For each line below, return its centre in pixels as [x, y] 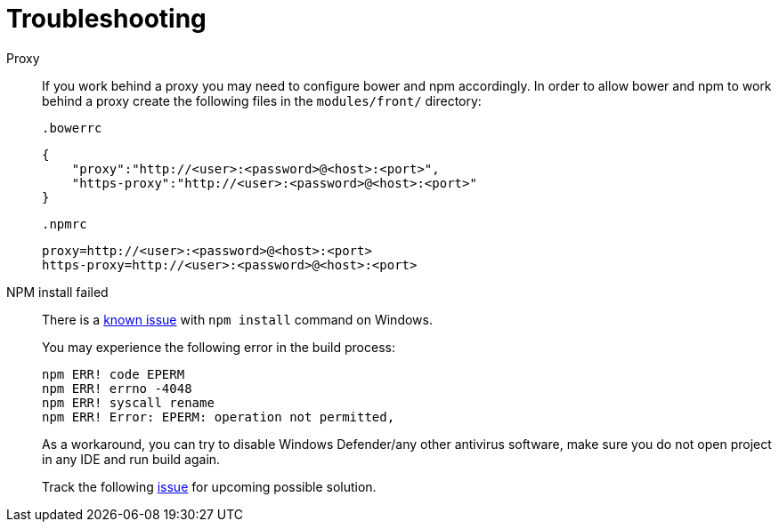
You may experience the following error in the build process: [219, 347]
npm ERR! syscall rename [128, 402]
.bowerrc [72, 128]
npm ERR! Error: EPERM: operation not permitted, [219, 417]
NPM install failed [57, 292]
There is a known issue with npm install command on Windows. [237, 319]
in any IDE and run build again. [131, 459]
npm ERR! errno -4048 [117, 388]
